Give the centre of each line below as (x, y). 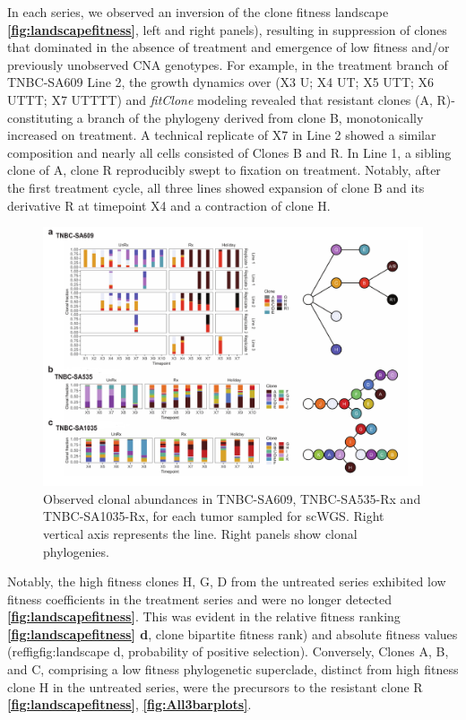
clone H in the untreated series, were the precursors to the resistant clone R (215, 686)
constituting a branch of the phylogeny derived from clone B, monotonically (216, 117)
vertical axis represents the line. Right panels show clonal (200, 533)
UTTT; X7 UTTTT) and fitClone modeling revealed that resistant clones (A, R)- (231, 99)
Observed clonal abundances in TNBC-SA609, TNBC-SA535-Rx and (232, 498)
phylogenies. (76, 551)
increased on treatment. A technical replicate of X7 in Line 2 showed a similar (222, 135)
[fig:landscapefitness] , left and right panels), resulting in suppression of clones (227, 29)
